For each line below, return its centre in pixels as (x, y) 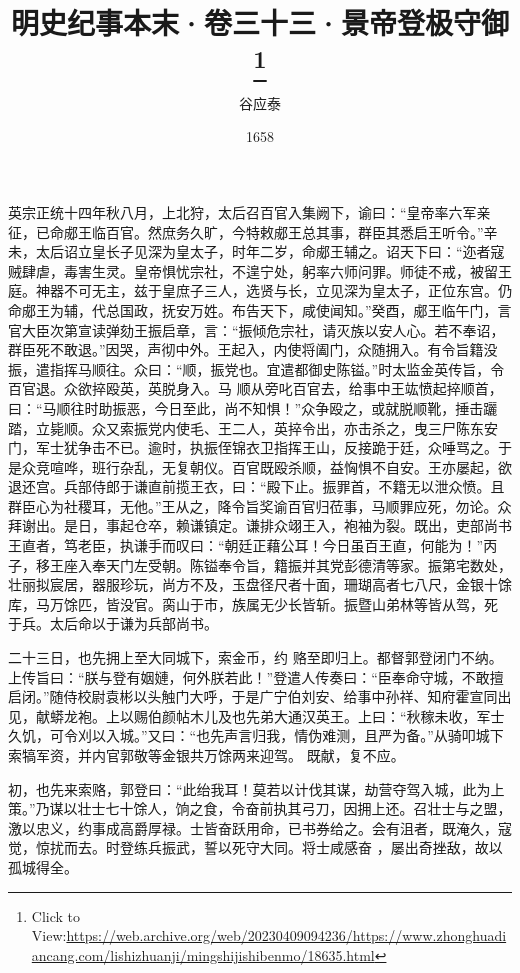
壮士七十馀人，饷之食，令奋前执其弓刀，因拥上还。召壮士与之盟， (294, 808)
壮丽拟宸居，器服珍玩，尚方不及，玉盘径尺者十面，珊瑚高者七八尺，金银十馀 (260, 584)
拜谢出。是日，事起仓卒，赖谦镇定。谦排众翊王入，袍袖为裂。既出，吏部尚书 (260, 525)
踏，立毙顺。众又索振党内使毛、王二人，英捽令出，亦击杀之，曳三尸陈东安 (253, 427)
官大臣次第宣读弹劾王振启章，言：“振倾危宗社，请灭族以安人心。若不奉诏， (256, 329)
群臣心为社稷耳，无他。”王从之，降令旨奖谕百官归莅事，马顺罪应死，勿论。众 (260, 505)
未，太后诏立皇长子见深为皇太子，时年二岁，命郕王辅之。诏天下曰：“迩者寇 (256, 251)
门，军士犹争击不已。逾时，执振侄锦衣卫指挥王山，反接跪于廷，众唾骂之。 (253, 447)
